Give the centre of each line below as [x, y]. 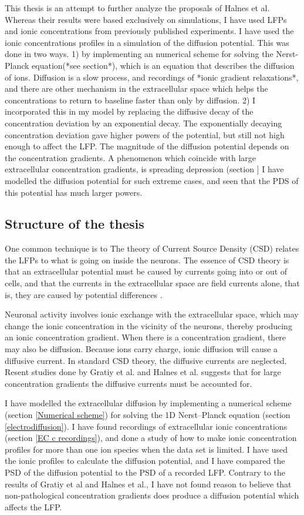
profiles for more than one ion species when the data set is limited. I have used [146, 449]
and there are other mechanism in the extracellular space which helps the [136, 88]
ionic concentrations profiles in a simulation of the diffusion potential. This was [147, 42]
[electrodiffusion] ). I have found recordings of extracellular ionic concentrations [146, 426]
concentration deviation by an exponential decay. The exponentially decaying [143, 123]
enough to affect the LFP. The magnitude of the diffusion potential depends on [147, 146]
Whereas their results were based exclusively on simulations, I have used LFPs [146, 19]
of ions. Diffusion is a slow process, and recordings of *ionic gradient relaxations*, [152, 77]
